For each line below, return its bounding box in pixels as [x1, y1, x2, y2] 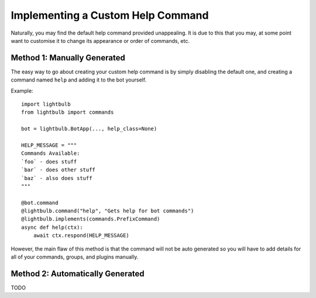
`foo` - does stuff [21, 158, 77, 165]
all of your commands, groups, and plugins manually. [11, 253, 139, 260]
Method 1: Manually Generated [11, 53, 125, 63]
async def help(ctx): [21, 223, 83, 231]
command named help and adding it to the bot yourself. [11, 76, 147, 83]
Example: [11, 87, 33, 94]
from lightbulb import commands [21, 109, 114, 116]
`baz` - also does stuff [21, 175, 92, 181]
